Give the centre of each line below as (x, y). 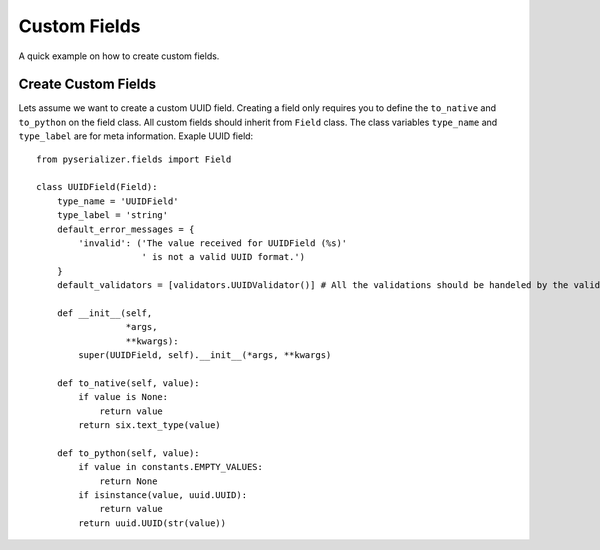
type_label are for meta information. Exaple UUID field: (136, 136)
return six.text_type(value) (150, 425)
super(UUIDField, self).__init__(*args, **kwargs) (205, 355)
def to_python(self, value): (128, 453)
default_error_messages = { (125, 229)
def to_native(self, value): (128, 383)
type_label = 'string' (112, 215)
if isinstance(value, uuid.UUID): (163, 495)
